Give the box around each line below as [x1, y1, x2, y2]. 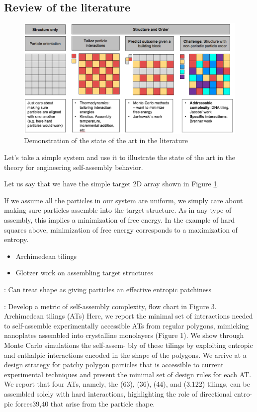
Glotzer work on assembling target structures [15, 267, 154, 278]
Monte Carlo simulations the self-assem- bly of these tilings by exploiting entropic [4, 339, 253, 350]
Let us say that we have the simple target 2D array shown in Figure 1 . [4, 178, 219, 189]
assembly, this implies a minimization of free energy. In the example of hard [4, 215, 235, 225]
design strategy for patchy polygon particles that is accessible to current [4, 359, 224, 370]
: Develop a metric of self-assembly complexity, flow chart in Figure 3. [4, 301, 217, 311]
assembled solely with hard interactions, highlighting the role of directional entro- [4, 388, 253, 399]
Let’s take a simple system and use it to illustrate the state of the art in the [4, 152, 236, 163]
